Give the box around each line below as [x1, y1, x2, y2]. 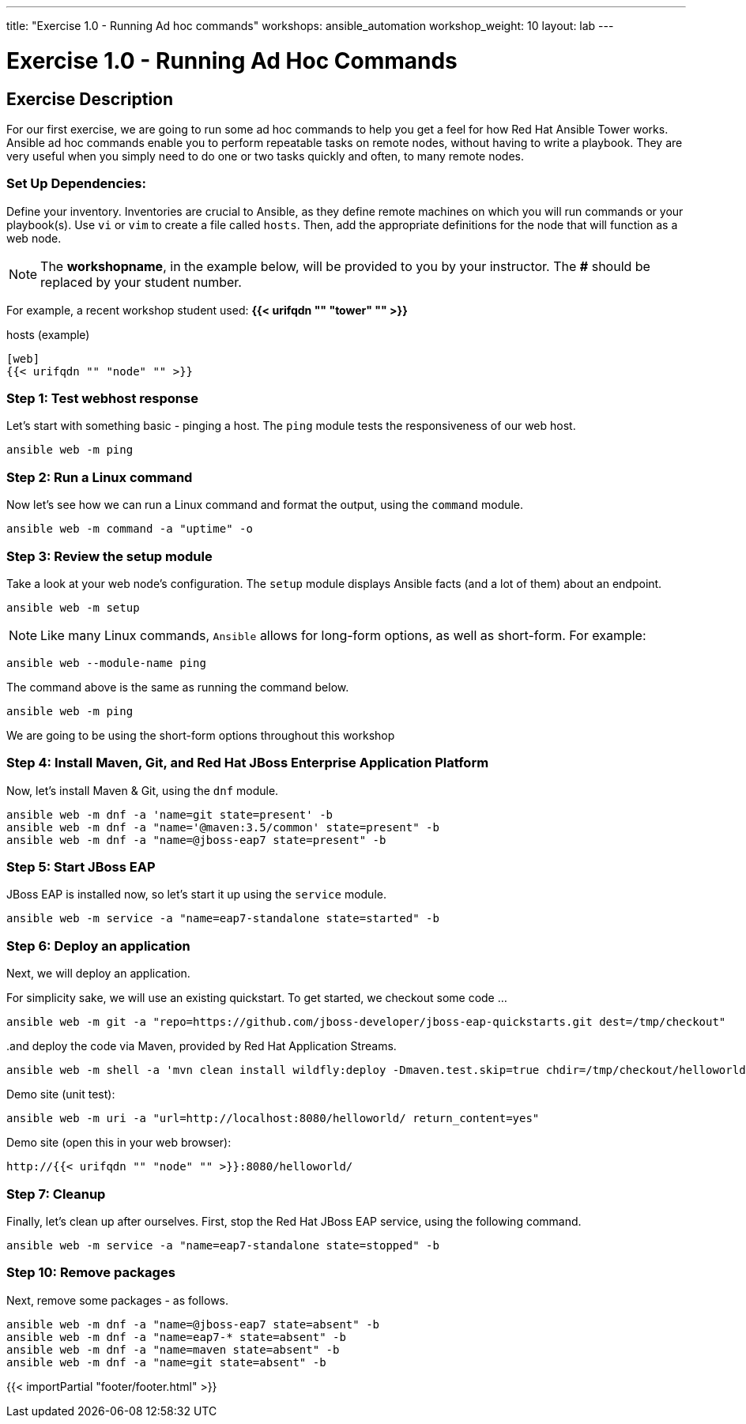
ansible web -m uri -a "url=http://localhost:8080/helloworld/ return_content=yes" [6, 1112, 540, 1125]
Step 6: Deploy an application [6, 937, 190, 954]
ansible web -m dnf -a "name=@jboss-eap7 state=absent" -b [6, 1317, 380, 1331]
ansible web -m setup [6, 601, 140, 614]
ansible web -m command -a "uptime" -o [6, 522, 253, 536]
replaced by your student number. [40, 273, 242, 290]
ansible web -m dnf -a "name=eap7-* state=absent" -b [6, 1330, 346, 1343]
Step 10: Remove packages [6, 1264, 175, 1281]
